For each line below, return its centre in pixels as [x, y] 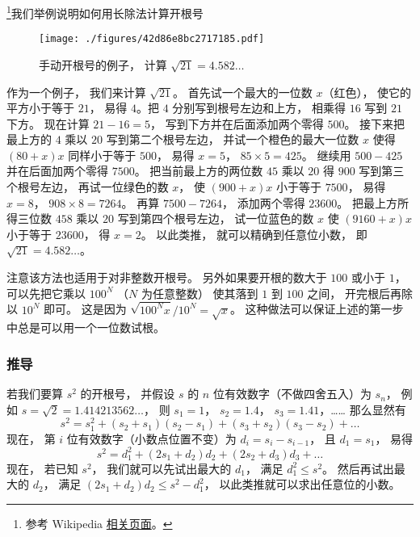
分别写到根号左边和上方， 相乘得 [259, 108]
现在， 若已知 [42, 468]
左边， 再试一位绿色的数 [104, 187]
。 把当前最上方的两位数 [199, 171]
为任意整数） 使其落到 [199, 293]
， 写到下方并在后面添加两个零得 [237, 123]
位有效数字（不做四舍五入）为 [292, 394]
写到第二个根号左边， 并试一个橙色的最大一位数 [233, 139]
